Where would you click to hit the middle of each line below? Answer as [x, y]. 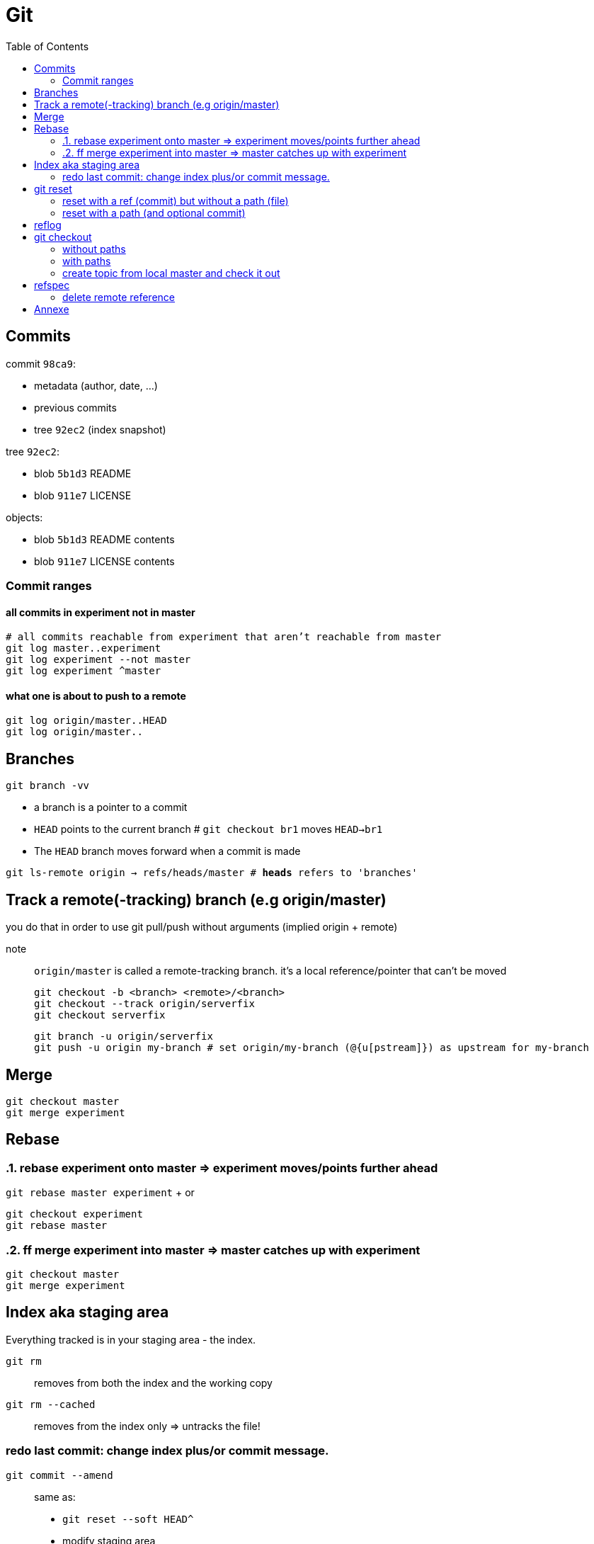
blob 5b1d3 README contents [104, 539]
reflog [48, 225]
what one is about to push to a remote [96, 696]
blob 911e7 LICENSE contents [104, 561]
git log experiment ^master [84, 671]
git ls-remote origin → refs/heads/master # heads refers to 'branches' [212, 873]
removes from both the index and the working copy [153, 1383]
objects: [24, 517]
